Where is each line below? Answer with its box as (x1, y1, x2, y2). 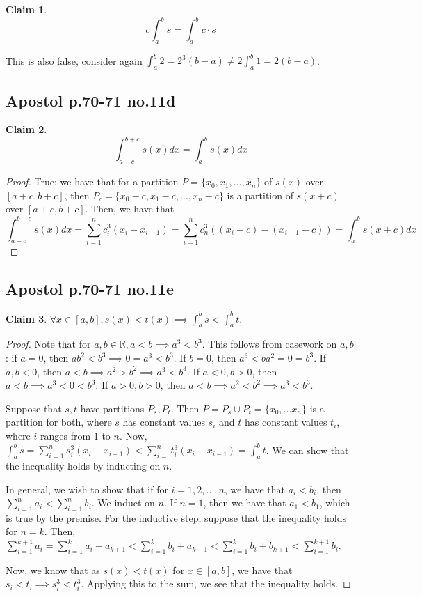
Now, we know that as (6, 562, 100, 577)
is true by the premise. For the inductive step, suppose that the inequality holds (6, 510, 347, 525)
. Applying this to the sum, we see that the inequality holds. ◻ (81, 576, 351, 591)
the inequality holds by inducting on (6, 458, 161, 472)
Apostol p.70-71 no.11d (6, 89, 176, 111)
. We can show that (266, 442, 349, 457)
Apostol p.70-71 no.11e (6, 278, 175, 300)
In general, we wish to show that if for (6, 481, 168, 496)
